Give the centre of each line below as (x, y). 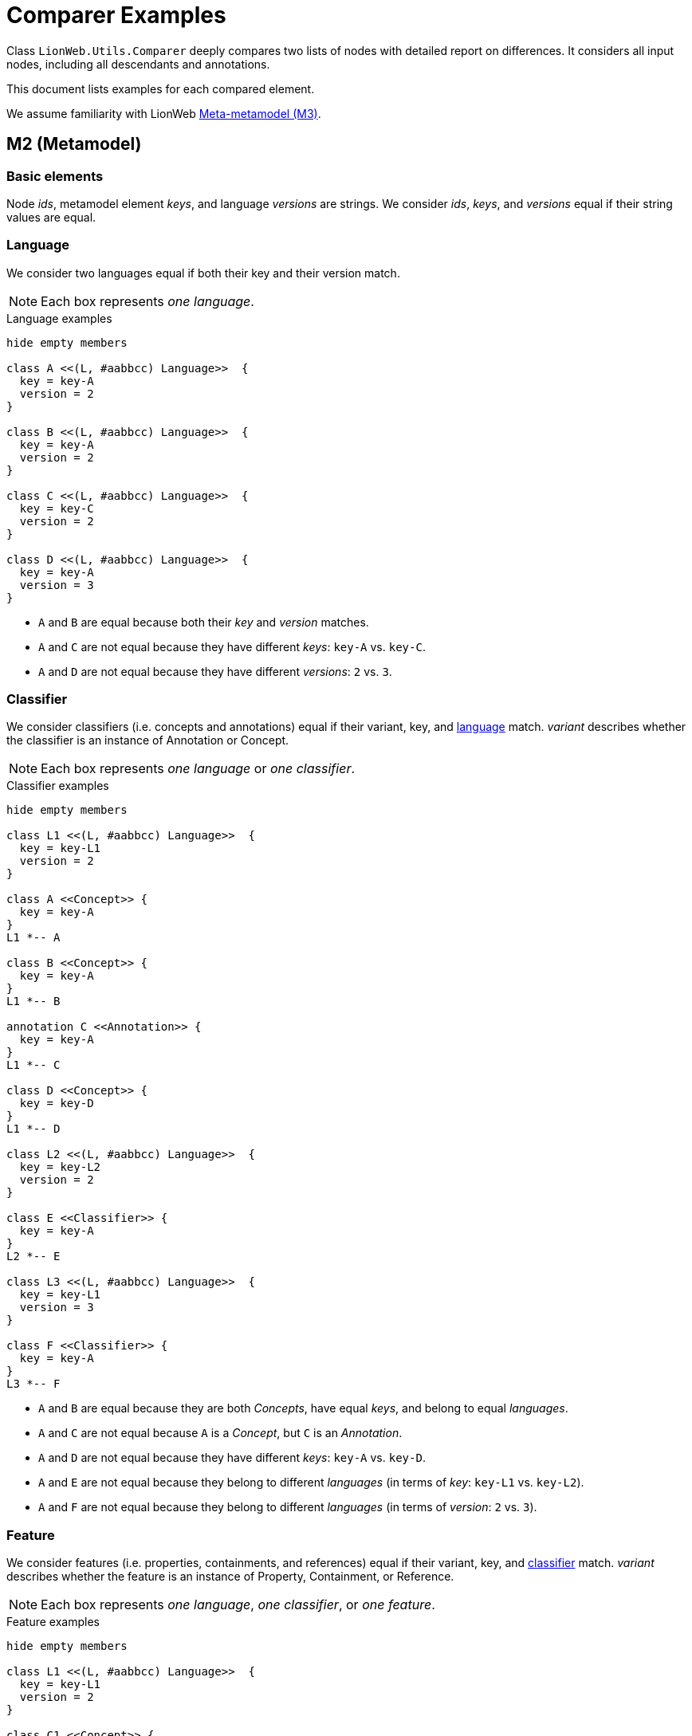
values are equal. (51, 217)
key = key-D (57, 1104)
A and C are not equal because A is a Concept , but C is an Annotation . (220, 1433)
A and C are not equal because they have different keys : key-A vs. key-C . (232, 646)
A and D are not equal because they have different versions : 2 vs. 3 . (215, 671)
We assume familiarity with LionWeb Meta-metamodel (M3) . (164, 113)
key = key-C (57, 508)
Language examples (59, 318)
